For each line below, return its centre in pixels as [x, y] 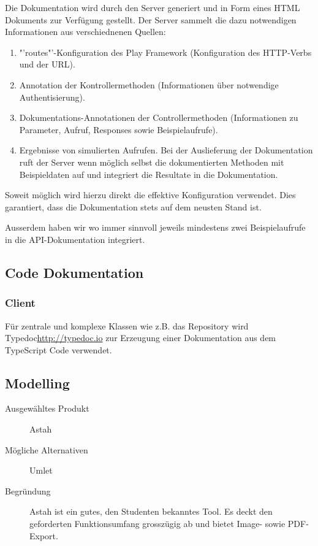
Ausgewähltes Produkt [47, 408]
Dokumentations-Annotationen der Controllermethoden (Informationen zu [159, 117]
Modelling [37, 383]
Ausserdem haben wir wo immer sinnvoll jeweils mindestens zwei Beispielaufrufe [155, 227]
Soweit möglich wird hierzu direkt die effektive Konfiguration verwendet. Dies [150, 195]
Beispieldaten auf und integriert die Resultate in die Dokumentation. [149, 174]
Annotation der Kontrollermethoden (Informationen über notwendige [149, 84]
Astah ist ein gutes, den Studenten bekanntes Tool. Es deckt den [151, 511]
